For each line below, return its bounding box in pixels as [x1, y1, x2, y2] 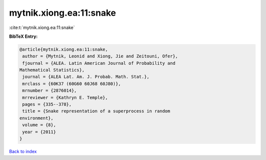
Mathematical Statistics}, [19, 67, 85, 73]
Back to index [9, 148, 37, 154]
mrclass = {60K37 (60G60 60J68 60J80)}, [22, 81, 121, 86]
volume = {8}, [22, 122, 56, 128]
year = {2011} [22, 129, 56, 134]
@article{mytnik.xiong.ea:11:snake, [19, 47, 108, 52]
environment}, [19, 115, 54, 121]
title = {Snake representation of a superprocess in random [22, 108, 170, 114]
